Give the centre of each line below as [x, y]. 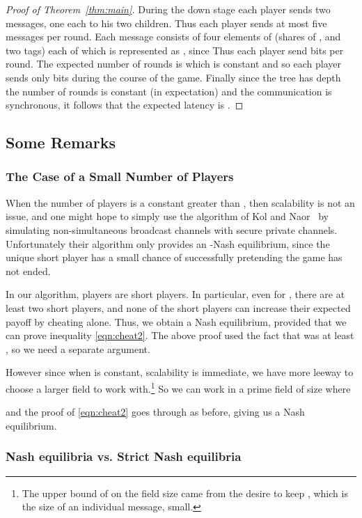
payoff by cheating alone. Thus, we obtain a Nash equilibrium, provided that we [176, 321]
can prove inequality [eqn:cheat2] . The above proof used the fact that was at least [180, 335]
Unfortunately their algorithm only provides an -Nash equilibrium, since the [168, 243]
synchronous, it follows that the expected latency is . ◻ [125, 105]
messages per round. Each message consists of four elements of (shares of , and [173, 37]
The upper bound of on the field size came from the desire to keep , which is [185, 493]
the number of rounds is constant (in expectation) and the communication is [169, 91]
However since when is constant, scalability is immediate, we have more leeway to [180, 372]
